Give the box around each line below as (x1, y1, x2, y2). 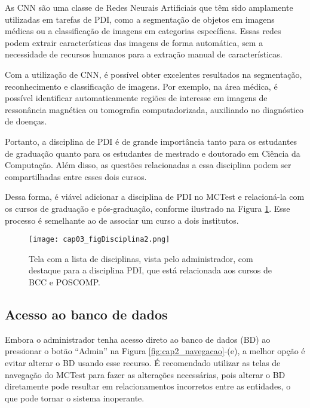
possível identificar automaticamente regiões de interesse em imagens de (5, 92, 268, 104)
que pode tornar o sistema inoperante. (5, 391, 145, 404)
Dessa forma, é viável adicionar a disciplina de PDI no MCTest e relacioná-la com (5, 190, 305, 203)
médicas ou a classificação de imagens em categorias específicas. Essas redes (5, 25, 281, 37)
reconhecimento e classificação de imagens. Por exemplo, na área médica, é (5, 80, 278, 92)
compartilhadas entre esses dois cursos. (5, 170, 147, 182)
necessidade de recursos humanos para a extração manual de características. (5, 48, 283, 60)
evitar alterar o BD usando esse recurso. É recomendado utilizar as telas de (5, 356, 281, 369)
